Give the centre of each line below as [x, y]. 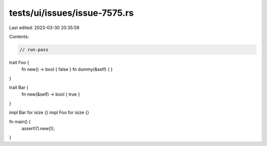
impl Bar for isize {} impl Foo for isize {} [49, 112]
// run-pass [34, 50]
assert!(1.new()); [38, 129]
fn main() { [20, 121]
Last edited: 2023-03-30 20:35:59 [44, 28]
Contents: [19, 36]
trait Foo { [19, 62]
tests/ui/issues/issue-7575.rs [71, 13]
